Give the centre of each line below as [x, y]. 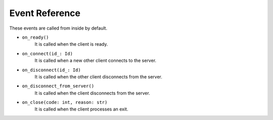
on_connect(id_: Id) [48, 53]
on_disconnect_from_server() [58, 86]
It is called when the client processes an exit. [81, 109]
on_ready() [35, 37]
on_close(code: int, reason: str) [65, 102]
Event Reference [45, 13]
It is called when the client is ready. [71, 44]
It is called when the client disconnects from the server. [92, 93]
